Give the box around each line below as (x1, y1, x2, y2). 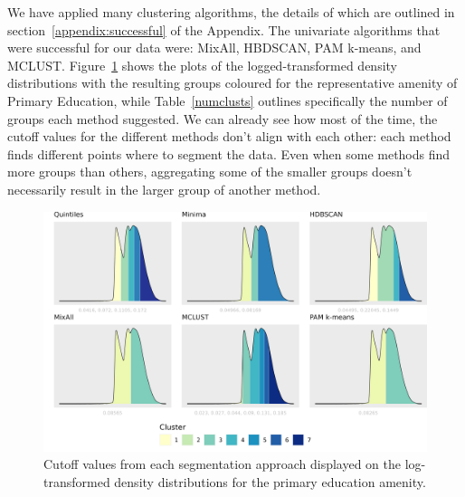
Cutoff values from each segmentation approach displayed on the (43, 454, 402, 473)
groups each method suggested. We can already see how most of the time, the (7, 109, 438, 128)
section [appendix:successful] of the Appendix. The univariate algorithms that (7, 20, 441, 39)
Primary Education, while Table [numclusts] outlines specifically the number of (7, 91, 448, 110)
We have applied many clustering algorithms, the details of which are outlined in (7, 3, 455, 21)
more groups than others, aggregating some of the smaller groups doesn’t (7, 162, 413, 181)
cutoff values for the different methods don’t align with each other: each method (7, 127, 451, 146)
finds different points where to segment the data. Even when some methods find (7, 144, 451, 163)
